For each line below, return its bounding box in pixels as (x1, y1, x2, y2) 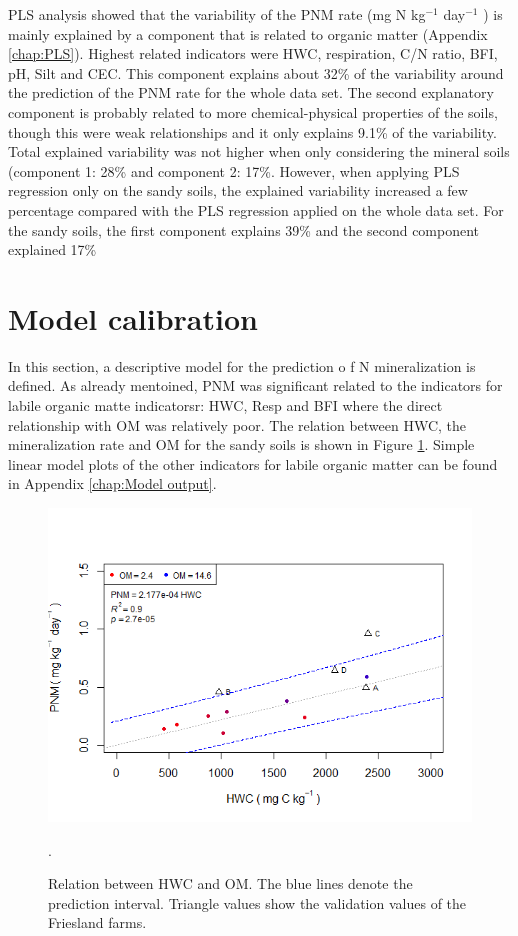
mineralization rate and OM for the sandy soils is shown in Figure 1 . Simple (8, 434, 475, 455)
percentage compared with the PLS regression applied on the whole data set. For (8, 199, 504, 220)
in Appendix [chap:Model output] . (8, 473, 217, 494)
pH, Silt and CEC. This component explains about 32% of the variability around (8, 62, 504, 83)
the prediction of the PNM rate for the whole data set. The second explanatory (8, 82, 494, 103)
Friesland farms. (48, 912, 147, 933)
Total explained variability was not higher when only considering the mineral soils (8, 141, 510, 162)
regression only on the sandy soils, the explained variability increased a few (8, 180, 468, 201)
